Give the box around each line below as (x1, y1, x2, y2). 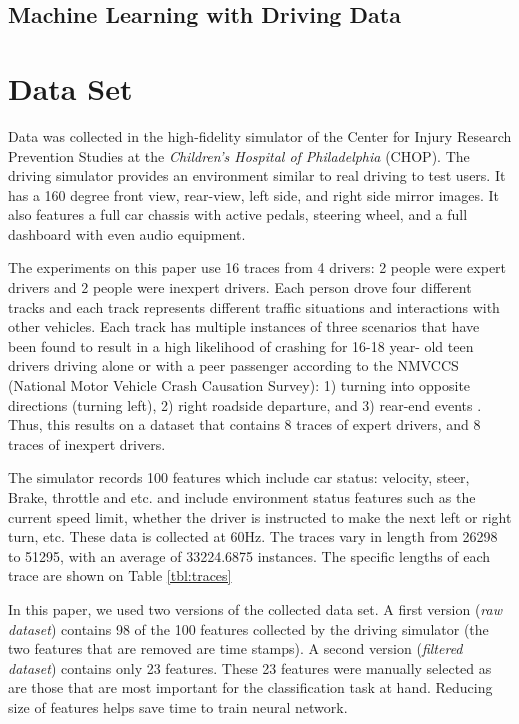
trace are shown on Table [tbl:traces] (8, 565, 232, 586)
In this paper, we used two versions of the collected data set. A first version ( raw (8, 598, 503, 619)
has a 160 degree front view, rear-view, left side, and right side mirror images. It (8, 184, 499, 205)
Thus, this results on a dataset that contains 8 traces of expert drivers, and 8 (8, 414, 481, 435)
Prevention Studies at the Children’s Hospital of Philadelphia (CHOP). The (8, 145, 470, 166)
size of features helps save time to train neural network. (8, 696, 348, 717)
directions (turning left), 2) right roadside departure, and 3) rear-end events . (8, 394, 482, 415)
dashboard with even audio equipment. (8, 223, 246, 244)
